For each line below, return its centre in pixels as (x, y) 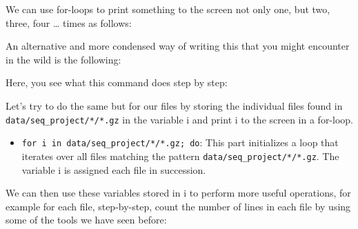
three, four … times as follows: (69, 22)
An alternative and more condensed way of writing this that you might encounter (178, 46)
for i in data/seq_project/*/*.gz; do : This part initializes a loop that (180, 142)
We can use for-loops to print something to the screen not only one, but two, (168, 9)
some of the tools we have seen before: (86, 220)
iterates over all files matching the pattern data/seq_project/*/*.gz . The (180, 156)
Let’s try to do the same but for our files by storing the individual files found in (174, 105)
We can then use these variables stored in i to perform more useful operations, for (178, 193)
